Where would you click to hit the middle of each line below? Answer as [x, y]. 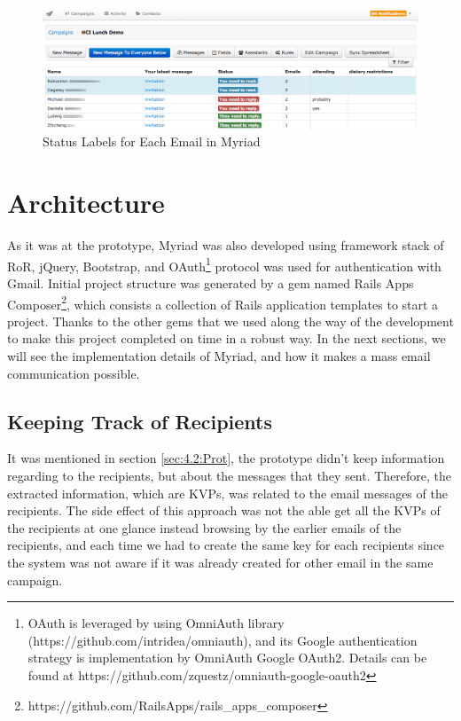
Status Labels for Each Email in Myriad [152, 141]
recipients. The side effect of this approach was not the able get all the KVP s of [224, 510]
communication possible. [74, 373]
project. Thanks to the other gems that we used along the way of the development [230, 321]
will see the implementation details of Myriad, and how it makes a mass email [219, 356]
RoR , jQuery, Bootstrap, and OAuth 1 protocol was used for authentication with [224, 264]
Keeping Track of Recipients [140, 421]
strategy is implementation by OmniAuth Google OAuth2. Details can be [227, 658]
